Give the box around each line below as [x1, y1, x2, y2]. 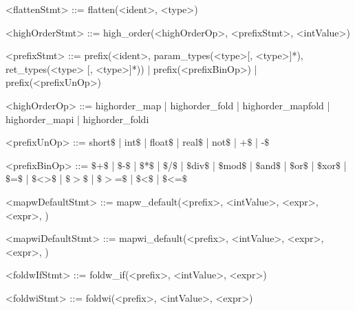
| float [144, 135, 169, 149]
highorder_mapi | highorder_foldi [6, 111, 149, 126]
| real [176, 135, 198, 149]
